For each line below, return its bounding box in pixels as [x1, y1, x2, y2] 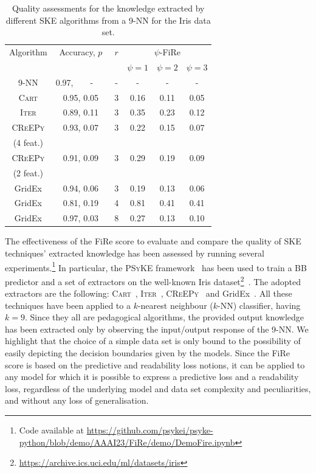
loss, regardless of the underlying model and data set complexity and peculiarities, [5, 382, 311, 395]
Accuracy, [59, 46, 95, 58]
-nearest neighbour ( [137, 299, 213, 311]
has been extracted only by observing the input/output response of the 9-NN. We [5, 322, 309, 335]
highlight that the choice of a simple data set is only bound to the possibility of [5, 334, 301, 347]
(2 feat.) [13, 166, 44, 179]
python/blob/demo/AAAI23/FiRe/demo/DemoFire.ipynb [19, 435, 235, 448]
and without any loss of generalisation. [5, 394, 149, 407]
